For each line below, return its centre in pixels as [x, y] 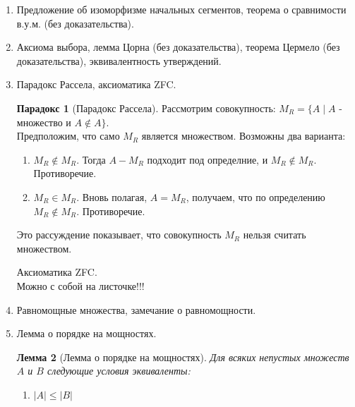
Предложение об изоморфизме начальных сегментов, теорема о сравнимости [181, 9]
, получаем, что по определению [255, 196]
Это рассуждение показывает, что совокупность [119, 235]
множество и [44, 122]
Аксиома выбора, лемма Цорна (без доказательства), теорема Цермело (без [178, 47]
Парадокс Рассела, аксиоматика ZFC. [96, 84]
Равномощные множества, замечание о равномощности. [136, 309]
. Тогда [91, 159]
